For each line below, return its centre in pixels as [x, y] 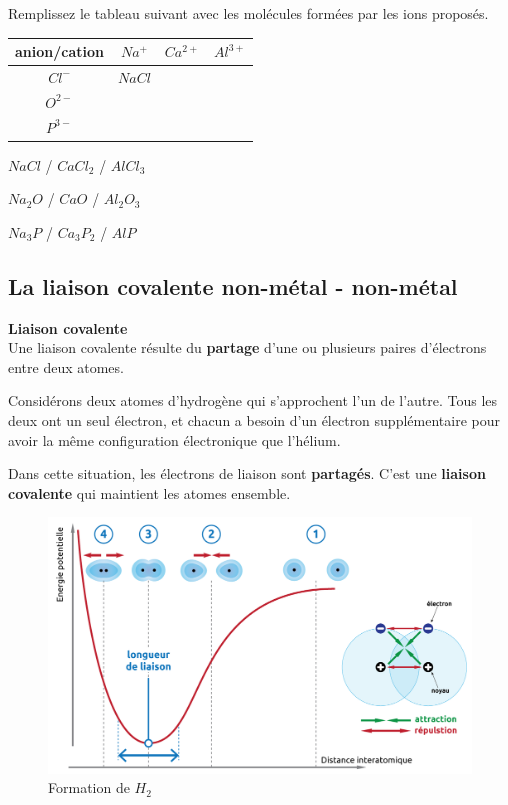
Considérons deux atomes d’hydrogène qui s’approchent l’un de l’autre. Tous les [253, 400]
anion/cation [59, 51]
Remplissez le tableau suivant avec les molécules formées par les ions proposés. [248, 13]
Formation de [89, 787]
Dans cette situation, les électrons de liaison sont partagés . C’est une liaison [247, 473]
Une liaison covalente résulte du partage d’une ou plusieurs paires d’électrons [247, 347]
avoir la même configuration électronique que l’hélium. [174, 439]
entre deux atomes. [66, 366]
